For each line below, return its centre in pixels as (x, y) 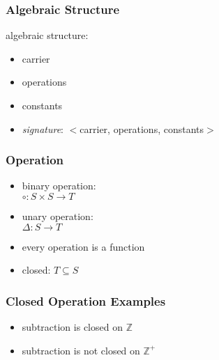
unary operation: (58, 216)
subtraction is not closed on (81, 350)
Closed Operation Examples (86, 300)
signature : (43, 128)
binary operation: (59, 186)
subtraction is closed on (72, 327)
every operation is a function (83, 246)
